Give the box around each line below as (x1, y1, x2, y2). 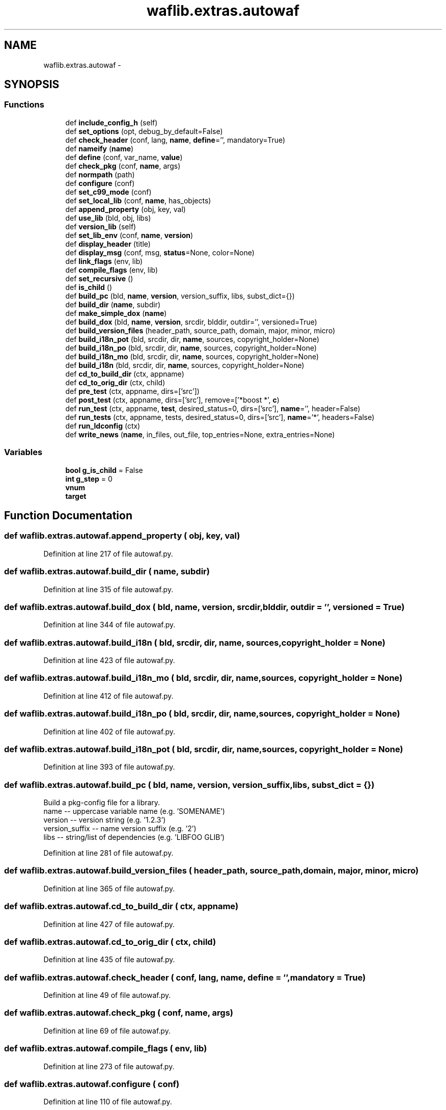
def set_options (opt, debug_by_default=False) (65, 126, 223, 136)
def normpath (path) (65, 170, 135, 179)
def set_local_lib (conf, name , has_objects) (65, 196, 211, 205)
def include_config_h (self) (65, 118, 158, 127)
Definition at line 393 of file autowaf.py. (43, 762, 175, 772)
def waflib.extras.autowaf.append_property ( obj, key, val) (4, 531, 240, 541)
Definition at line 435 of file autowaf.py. (43, 955, 175, 964)
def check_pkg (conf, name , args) (65, 161, 181, 170)
